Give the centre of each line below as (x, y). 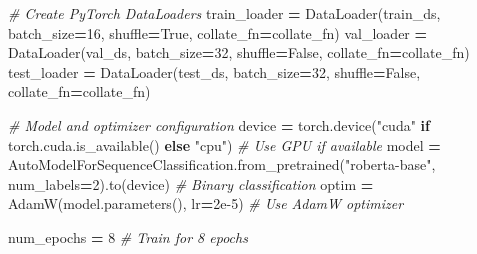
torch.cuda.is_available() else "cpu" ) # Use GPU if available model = (224, 144)
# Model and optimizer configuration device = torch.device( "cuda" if (219, 124)
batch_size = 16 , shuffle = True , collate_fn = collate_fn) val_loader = (218, 32)
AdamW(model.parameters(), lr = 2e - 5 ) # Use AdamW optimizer (206, 203)
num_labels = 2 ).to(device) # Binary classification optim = (191, 183)
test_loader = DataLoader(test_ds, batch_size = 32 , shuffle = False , (214, 71)
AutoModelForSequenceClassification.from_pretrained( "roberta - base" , (222, 164)
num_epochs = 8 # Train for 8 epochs (128, 236)
